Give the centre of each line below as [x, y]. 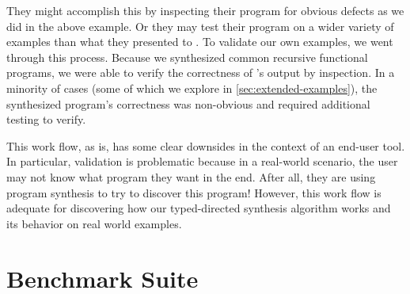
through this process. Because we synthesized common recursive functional [187, 57]
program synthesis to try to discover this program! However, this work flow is [194, 192]
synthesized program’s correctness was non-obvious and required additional [188, 103]
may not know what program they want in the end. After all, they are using [191, 176]
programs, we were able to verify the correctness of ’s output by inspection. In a [201, 73]
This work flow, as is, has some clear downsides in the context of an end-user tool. [206, 145]
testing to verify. [46, 119]
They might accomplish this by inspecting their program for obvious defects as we [205, 10]
